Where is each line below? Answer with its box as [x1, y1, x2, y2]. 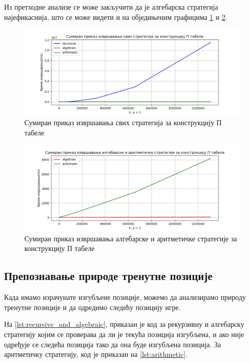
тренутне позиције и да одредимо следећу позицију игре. [4, 301, 181, 312]
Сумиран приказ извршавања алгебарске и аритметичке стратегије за [24, 233, 237, 243]
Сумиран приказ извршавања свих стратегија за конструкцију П [24, 117, 222, 128]
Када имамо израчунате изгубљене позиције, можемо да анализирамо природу [4, 292, 246, 302]
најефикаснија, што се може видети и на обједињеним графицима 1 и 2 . [4, 11, 228, 22]
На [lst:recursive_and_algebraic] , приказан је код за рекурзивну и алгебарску [4, 319, 244, 329]
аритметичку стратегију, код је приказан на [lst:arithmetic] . [4, 349, 188, 359]
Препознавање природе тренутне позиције [4, 268, 212, 284]
